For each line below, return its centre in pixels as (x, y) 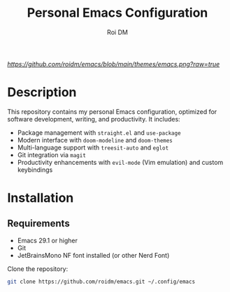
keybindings (35, 170)
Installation (41, 198)
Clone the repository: (38, 269)
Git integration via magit (51, 154)
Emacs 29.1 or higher (48, 240)
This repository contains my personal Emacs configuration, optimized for (112, 111)
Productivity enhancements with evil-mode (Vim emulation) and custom (120, 162)
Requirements (38, 224)
